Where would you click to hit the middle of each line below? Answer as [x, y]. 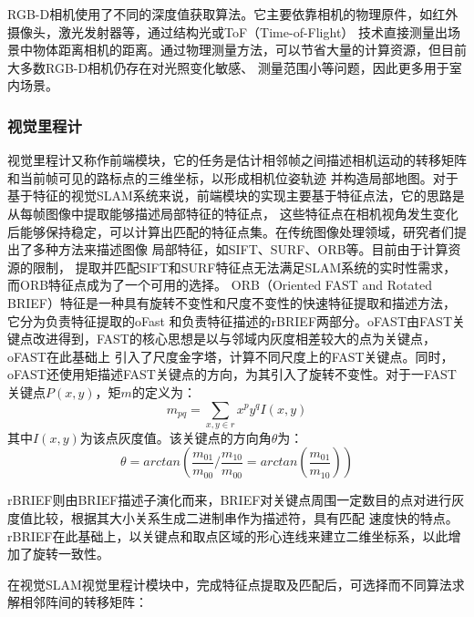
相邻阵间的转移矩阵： [83, 602]
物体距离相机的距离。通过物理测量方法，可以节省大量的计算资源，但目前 [249, 50]
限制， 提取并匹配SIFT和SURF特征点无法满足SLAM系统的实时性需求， [244, 267]
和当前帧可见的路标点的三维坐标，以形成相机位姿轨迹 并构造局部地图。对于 [233, 177]
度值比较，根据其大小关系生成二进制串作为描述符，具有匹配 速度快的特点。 [233, 518]
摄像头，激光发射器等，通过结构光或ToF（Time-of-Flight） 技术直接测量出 [227, 31]
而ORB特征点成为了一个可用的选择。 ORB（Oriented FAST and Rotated [220, 285]
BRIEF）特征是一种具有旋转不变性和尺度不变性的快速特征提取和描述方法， [232, 302]
